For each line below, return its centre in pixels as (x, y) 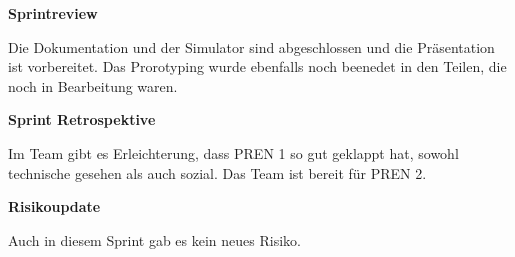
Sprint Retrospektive (82, 119)
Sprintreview (53, 13)
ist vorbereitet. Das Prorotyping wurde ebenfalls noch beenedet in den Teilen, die (257, 66)
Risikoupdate (54, 206)
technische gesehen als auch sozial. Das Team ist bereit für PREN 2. (217, 172)
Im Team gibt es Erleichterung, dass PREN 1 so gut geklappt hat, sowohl (233, 152)
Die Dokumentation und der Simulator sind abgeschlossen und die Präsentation (251, 46)
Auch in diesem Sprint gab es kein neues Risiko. (154, 239)
